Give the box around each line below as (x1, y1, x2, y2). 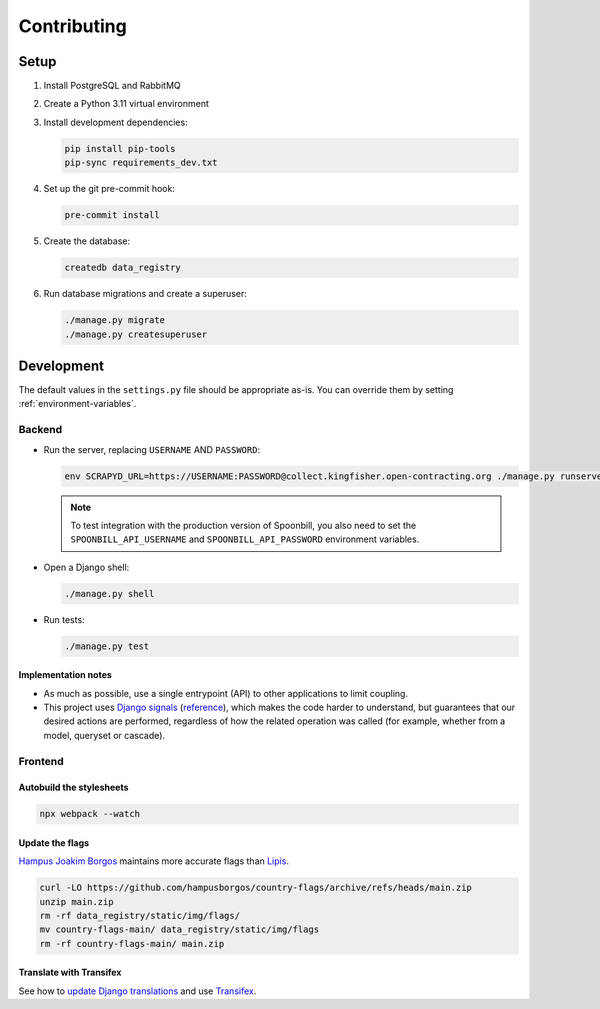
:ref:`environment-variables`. (18, 398, 137, 410)
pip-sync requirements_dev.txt (64, 157, 219, 169)
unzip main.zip (39, 896, 114, 907)
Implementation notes (18, 669, 112, 681)
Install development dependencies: (43, 116, 189, 128)
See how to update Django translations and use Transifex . (18, 985, 257, 997)
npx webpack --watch (39, 808, 140, 820)
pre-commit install (64, 210, 160, 221)
